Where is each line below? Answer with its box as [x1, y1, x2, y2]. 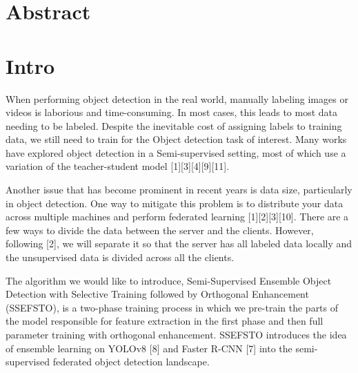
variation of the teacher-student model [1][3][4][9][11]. [6, 159, 230, 173]
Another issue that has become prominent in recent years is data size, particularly [6, 182, 352, 197]
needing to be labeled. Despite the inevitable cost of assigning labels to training [6, 118, 342, 133]
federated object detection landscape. [52, 354, 210, 369]
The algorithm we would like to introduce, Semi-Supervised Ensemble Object [6, 273, 332, 287]
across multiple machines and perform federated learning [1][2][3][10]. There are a [6, 209, 349, 224]
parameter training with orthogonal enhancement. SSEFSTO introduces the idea [6, 327, 347, 341]
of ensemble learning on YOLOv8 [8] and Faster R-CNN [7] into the [6, 341, 292, 355]
